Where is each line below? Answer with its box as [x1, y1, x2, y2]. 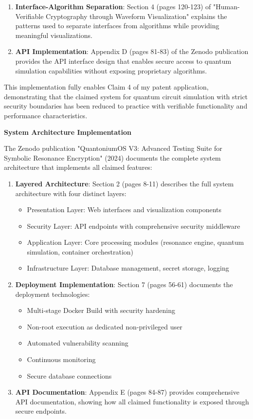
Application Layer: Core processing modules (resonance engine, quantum [27, 237, 244, 247]
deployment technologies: [15, 289, 90, 299]
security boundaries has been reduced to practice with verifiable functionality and [4, 101, 248, 111]
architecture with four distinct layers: [15, 188, 126, 198]
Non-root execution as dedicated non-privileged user [27, 321, 182, 331]
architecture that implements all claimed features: [4, 162, 152, 172]
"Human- [213, 1, 240, 11]
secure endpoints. [15, 406, 67, 416]
